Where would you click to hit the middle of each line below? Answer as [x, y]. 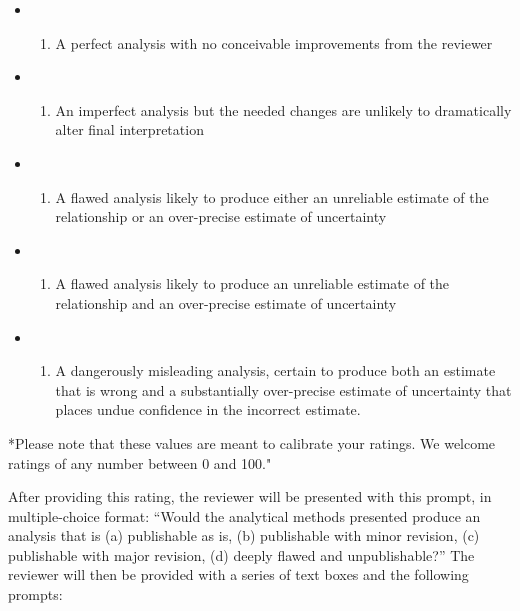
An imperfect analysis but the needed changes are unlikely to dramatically [283, 109]
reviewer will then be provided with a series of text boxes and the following [238, 574]
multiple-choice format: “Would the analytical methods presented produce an [244, 515]
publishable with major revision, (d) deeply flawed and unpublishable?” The [241, 554]
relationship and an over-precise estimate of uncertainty [226, 302]
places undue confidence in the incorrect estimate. [208, 409]
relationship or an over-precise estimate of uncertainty [221, 216]
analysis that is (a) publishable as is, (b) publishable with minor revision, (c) [244, 535]
